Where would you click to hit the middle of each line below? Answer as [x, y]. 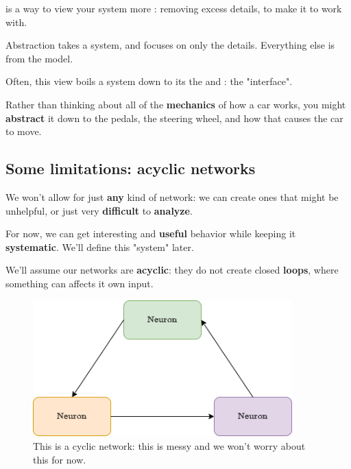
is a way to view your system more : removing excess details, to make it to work [174, 8]
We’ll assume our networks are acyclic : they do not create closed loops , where [172, 270]
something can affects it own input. [80, 283]
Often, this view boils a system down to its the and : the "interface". [149, 81]
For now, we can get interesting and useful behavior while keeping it [151, 233]
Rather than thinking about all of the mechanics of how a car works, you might [176, 104]
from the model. [39, 58]
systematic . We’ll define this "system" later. [100, 246]
